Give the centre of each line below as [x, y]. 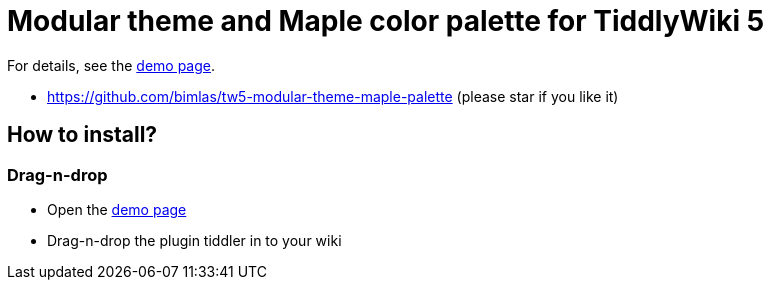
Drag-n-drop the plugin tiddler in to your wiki [194, 240]
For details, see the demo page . [111, 65]
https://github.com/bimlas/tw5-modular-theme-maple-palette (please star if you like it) [333, 96]
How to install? [82, 135]
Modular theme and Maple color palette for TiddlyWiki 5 [386, 21]
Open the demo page [117, 209]
